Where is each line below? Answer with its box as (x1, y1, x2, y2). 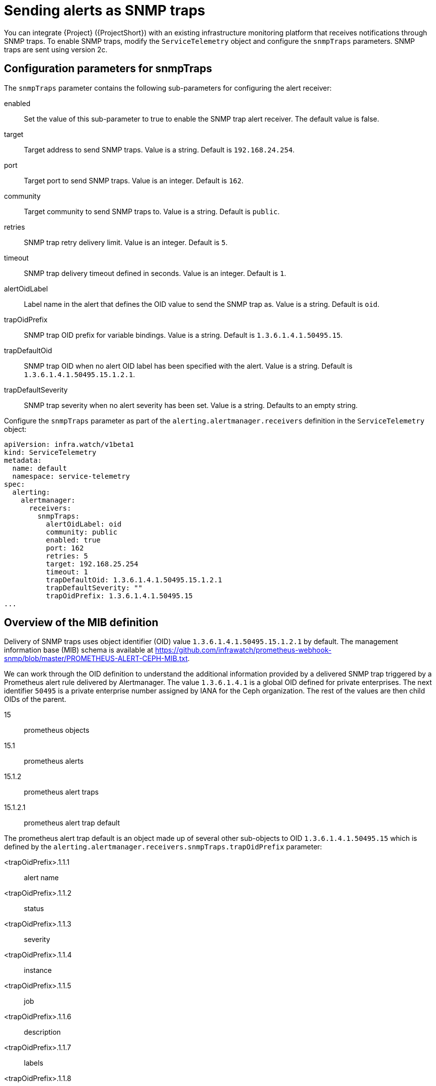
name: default (12, 464, 67, 472)
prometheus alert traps (24, 788, 99, 797)
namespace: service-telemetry (12, 472, 130, 480)
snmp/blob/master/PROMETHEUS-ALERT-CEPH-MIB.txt (4, 654, 188, 663)
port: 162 (46, 543, 84, 552)
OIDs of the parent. (4, 695, 67, 704)
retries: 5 (46, 551, 88, 560)
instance (24, 966, 52, 975)
